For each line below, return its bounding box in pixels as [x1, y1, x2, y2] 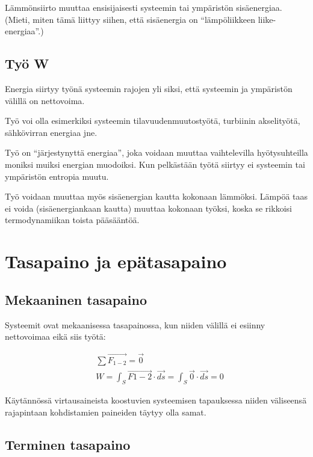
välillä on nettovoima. [5, 94, 85, 106]
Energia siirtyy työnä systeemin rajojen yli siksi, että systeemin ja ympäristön [5, 82, 293, 94]
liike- [258, 13, 276, 25]
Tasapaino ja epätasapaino [5, 249, 227, 274]
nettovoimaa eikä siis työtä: [5, 330, 106, 343]
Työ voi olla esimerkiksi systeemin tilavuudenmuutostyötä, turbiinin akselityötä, [5, 114, 300, 127]
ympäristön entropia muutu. [5, 170, 109, 182]
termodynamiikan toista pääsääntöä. [5, 213, 140, 226]
